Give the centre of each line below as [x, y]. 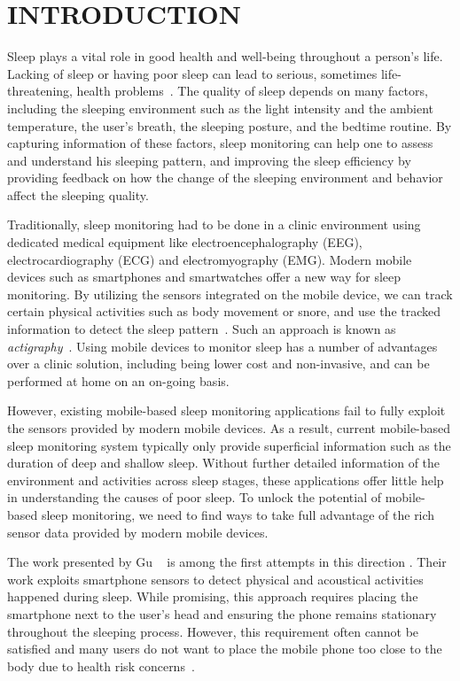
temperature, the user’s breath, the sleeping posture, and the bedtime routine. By [230, 125]
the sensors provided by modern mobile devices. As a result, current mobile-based [229, 428]
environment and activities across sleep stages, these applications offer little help [226, 480]
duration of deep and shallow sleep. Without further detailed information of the [224, 463]
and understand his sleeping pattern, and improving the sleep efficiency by [209, 160]
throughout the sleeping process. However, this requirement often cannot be [213, 631]
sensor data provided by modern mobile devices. [138, 532]
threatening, [40, 91]
